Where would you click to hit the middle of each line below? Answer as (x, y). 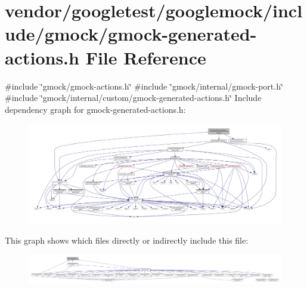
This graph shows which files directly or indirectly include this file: (127, 240)
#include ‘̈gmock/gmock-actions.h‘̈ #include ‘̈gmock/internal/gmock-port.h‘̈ (144, 86)
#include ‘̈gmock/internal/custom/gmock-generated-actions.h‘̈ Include (133, 98)
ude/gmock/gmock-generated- (131, 34)
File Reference (146, 57)
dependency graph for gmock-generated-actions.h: (95, 109)
